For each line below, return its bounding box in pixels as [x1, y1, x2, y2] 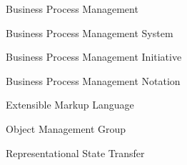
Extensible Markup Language [6, 97, 134, 112]
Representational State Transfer [6, 145, 145, 160]
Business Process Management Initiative [6, 49, 182, 64]
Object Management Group [6, 121, 126, 136]
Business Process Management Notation [6, 73, 181, 88]
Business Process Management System [6, 25, 173, 40]
